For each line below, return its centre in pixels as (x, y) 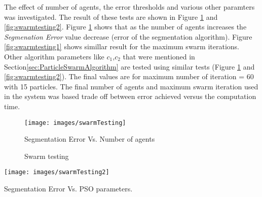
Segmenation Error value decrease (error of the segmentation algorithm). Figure (128, 36)
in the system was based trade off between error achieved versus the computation (130, 96)
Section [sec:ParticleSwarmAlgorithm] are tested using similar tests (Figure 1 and (129, 66)
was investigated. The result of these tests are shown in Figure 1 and (111, 17)
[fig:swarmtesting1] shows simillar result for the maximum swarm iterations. (122, 46)
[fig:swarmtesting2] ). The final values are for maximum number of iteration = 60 (129, 76)
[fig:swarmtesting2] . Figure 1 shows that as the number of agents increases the (125, 27)
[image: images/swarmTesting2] (57, 172)
